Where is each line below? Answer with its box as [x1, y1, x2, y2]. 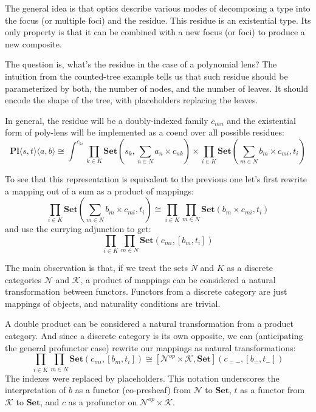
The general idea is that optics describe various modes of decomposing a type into [5, 2, 311, 14]
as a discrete [227, 261, 273, 274]
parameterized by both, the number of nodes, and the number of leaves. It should [5, 81, 308, 94]
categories [5, 273, 41, 286]
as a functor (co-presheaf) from [75, 383, 191, 396]
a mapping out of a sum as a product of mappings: [5, 184, 194, 197]
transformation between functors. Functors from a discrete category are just [5, 285, 287, 298]
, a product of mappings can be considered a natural [80, 273, 276, 286]
